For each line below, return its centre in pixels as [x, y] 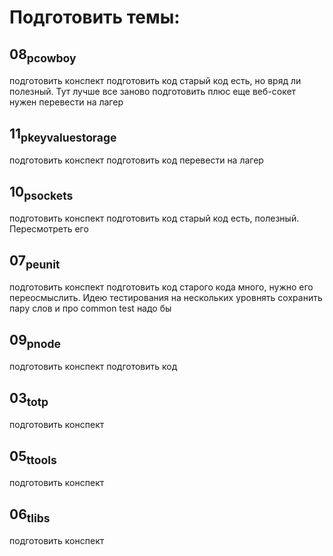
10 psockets [41, 193]
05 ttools [33, 457]
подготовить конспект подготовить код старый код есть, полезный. [154, 218]
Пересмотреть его [49, 229]
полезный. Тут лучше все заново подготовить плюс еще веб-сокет [153, 92]
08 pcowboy [43, 55]
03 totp [29, 399]
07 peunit [35, 261]
